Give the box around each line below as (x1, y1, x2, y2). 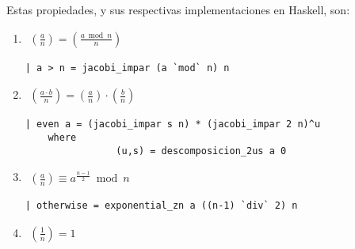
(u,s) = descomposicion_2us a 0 (116, 145, 287, 157)
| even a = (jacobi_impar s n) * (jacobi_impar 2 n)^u (25, 119, 321, 130)
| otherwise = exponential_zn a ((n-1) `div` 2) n (25, 200, 298, 212)
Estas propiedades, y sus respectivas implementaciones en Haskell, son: (6, 2, 350, 17)
